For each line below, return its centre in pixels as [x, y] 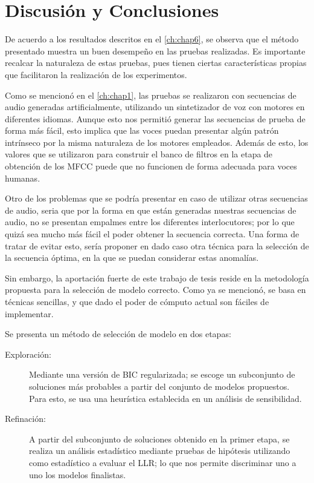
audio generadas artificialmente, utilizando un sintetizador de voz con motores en [155, 107]
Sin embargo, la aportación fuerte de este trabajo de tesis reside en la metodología [157, 278]
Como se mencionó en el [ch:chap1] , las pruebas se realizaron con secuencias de [151, 95]
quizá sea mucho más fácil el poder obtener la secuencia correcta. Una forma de [152, 234]
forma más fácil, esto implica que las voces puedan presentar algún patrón [142, 130]
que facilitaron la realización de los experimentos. [96, 74]
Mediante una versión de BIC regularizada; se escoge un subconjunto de [162, 374]
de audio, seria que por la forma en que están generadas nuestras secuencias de [151, 210]
